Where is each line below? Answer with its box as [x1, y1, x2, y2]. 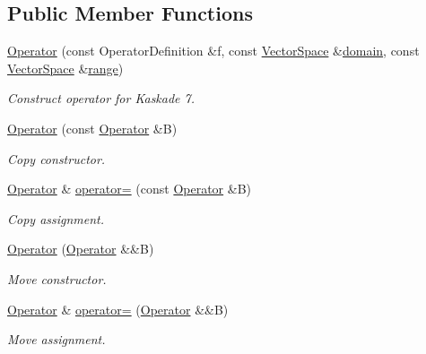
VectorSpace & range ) [7, 58, 124, 77]
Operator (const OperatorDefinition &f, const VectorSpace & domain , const [7, 41, 420, 60]
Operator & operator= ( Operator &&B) [7, 299, 229, 318]
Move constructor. [7, 269, 107, 288]
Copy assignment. [7, 209, 105, 228]
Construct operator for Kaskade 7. [7, 89, 196, 108]
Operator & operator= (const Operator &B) [7, 179, 252, 198]
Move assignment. [7, 330, 106, 349]
